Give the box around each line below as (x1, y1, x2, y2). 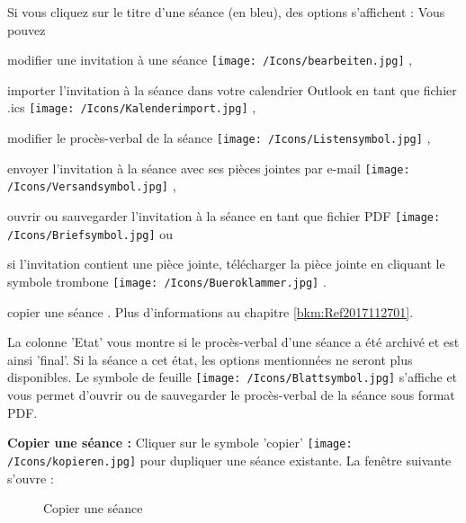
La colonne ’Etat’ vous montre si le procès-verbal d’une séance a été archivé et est (7, 332, 460, 351)
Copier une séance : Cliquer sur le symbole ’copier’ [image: (7, 433, 353, 452)
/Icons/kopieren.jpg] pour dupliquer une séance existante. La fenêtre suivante (7, 450, 452, 469)
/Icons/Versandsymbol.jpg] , (7, 176, 176, 195)
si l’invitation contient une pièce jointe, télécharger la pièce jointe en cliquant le (7, 254, 445, 273)
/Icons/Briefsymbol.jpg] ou (7, 224, 174, 243)
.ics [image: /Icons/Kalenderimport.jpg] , (7, 98, 256, 117)
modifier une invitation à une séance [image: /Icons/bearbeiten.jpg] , (7, 50, 413, 69)
